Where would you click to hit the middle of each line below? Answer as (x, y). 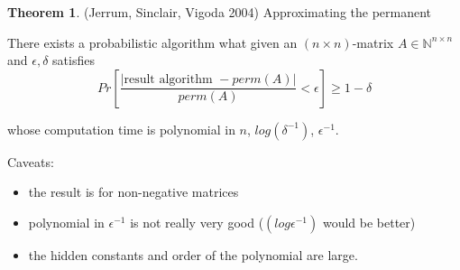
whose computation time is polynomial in (121, 129)
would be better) (369, 222)
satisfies (74, 60)
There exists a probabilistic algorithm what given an (152, 42)
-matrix (373, 42)
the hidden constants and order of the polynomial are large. (193, 254)
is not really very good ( (197, 222)
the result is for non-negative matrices (133, 192)
